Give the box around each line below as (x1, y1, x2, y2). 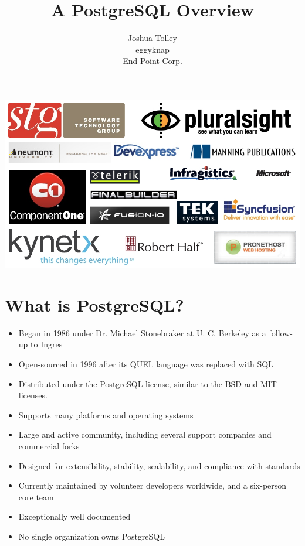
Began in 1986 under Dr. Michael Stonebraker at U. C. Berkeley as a (18, 326, 266, 339)
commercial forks (18, 439, 80, 452)
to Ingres (30, 338, 63, 350)
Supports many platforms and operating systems (18, 408, 194, 421)
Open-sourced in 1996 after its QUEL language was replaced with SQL (18, 357, 273, 370)
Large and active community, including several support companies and (18, 428, 272, 441)
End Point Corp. (123, 54, 182, 67)
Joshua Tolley (128, 32, 177, 44)
